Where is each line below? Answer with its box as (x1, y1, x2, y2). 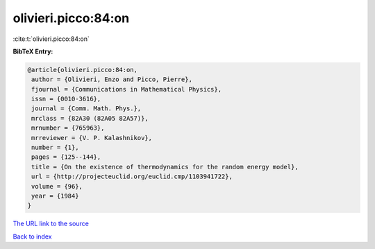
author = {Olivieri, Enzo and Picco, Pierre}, (31, 76, 192, 83)
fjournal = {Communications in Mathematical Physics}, (31, 85, 222, 93)
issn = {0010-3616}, (31, 95, 101, 103)
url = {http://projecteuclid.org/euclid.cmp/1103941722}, (31, 173, 233, 180)
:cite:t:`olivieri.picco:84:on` (12, 35, 90, 43)
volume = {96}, (31, 182, 83, 190)
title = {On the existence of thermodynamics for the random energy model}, (31, 163, 299, 171)
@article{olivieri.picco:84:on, (27, 66, 138, 74)
